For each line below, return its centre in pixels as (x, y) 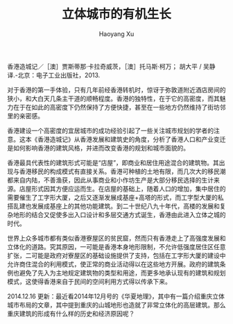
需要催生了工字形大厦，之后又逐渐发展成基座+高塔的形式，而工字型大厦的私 (115, 197)
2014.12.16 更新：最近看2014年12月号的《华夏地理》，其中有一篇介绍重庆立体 (116, 296)
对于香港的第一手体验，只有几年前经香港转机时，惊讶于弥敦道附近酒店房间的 (116, 89)
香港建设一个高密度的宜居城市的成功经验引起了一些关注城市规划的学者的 (110, 130)
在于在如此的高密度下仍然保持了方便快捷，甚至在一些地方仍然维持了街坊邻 (119, 107)
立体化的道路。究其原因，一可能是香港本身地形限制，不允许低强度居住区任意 (116, 246)
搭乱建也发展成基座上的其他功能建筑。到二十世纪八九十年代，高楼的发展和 (113, 206)
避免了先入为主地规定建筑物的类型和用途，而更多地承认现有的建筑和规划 (122, 273)
